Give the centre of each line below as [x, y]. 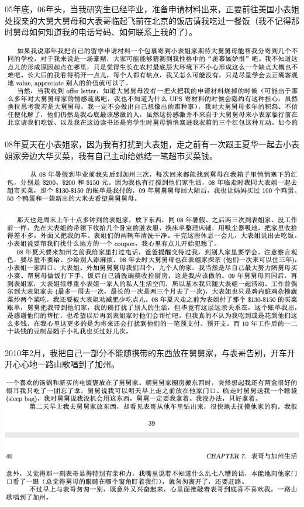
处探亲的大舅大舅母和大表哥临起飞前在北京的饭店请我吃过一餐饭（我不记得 [148, 20]
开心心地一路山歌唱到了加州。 [62, 364]
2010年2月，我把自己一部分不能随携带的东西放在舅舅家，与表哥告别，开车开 [150, 352]
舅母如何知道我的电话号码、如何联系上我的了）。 [105, 32]
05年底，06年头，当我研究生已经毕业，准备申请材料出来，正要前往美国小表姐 [152, 9]
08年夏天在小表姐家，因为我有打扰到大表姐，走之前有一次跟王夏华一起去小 [148, 144]
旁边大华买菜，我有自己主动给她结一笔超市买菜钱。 [119, 155]
